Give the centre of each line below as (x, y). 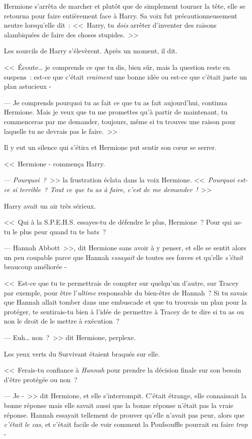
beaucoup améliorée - (35, 267)
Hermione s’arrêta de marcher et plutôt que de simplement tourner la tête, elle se (125, 6)
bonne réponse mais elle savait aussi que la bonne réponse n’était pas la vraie (119, 405)
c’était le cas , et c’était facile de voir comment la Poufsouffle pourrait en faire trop (126, 424)
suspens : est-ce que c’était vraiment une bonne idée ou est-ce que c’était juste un (126, 76)
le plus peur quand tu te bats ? (59, 231)
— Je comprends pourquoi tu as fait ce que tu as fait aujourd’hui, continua (116, 102)
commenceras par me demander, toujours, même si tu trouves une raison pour (120, 121)
